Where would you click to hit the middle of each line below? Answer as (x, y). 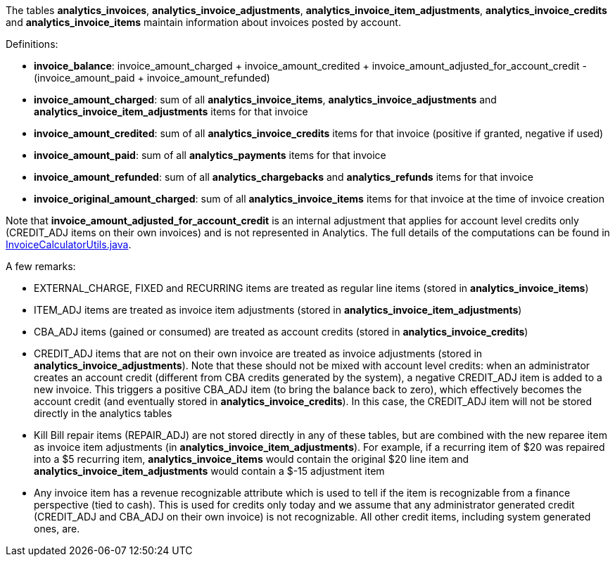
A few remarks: (41, 266)
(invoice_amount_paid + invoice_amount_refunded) (152, 78)
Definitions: (32, 44)
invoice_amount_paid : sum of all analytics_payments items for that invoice (210, 155)
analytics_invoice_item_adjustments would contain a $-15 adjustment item (209, 471)
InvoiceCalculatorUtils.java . (69, 244)
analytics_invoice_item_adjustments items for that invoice (171, 111)
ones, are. (57, 529)
